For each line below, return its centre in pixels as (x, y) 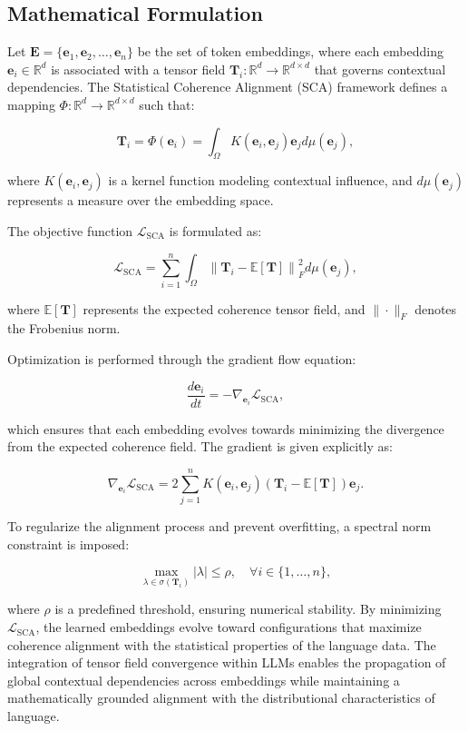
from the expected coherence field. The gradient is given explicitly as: (200, 446)
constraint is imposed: (68, 543)
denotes (436, 308)
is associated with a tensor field (138, 69)
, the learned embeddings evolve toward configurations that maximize (229, 627)
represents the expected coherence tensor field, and (224, 308)
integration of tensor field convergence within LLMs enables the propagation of (227, 662)
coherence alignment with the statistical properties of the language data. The (222, 644)
